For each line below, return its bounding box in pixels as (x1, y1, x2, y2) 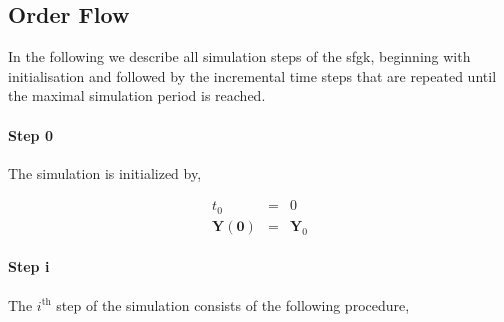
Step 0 (8, 124, 53, 145)
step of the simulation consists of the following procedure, (56, 294, 410, 315)
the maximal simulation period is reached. (8, 85, 266, 106)
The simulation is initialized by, (8, 162, 202, 183)
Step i (8, 256, 50, 277)
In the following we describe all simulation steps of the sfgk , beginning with (8, 46, 471, 67)
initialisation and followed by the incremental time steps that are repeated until (8, 65, 497, 86)
